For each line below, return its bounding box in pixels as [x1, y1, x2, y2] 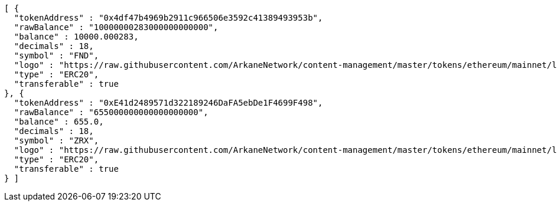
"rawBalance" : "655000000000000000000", [14, 107, 209, 117]
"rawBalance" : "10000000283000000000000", [14, 22, 219, 32]
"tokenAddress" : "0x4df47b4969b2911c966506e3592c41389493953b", [14, 13, 323, 22]
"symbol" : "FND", [14, 51, 99, 60]
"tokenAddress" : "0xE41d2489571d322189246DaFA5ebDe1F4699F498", [14, 98, 323, 107]
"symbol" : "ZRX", [14, 136, 99, 145]
